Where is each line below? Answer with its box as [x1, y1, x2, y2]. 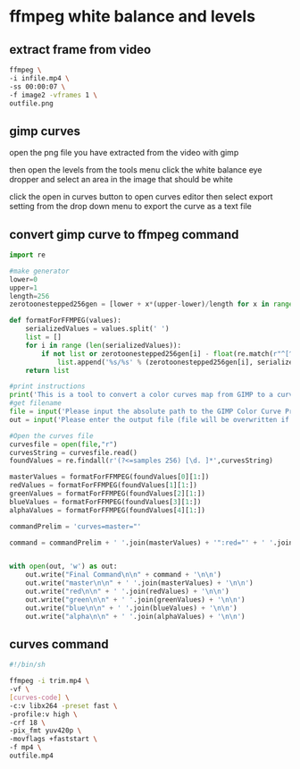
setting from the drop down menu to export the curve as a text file [9, 201, 252, 212]
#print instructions [9, 382, 87, 391]
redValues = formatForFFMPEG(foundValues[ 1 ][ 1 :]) [9, 481, 198, 490]
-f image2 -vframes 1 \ [9, 90, 98, 99]
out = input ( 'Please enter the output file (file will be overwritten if [9, 415, 290, 424]
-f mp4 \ [9, 743, 42, 752]
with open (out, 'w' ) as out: [9, 562, 118, 571]
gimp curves [9, 123, 81, 139]
